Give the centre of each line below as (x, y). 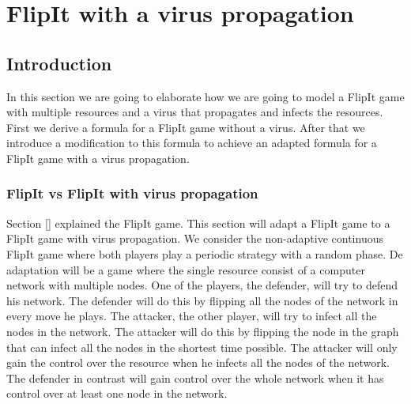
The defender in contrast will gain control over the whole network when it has (195, 378)
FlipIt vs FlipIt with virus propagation (132, 193)
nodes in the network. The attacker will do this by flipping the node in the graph (203, 331)
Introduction (59, 63)
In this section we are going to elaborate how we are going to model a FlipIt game (205, 96)
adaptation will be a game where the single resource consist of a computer (186, 269)
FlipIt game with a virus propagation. (98, 158)
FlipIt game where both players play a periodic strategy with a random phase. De (205, 253)
